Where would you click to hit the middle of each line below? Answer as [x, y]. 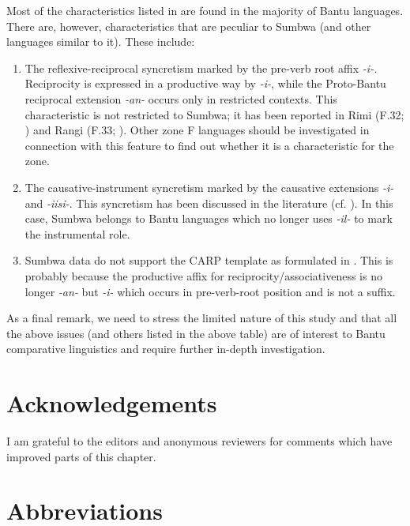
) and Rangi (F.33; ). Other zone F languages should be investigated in [197, 130]
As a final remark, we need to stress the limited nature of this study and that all [202, 318]
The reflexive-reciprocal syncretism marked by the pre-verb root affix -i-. [201, 68]
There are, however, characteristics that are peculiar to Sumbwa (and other [189, 26]
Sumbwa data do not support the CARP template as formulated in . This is [209, 260]
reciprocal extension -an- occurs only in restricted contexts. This [181, 98]
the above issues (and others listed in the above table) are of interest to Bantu [196, 333]
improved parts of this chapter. [81, 456]
